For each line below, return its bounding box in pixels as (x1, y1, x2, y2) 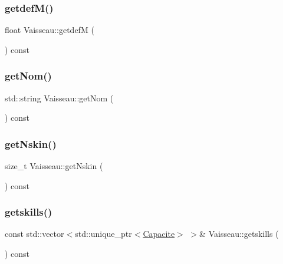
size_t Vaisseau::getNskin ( (5, 160, 103, 172)
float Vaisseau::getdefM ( (5, 24, 94, 36)
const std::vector (5, 227, 64, 240)
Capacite (143, 227, 175, 240)
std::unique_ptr (75, 227, 132, 240)
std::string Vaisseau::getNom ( (5, 91, 114, 104)
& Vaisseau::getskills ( (199, 227, 279, 240)
